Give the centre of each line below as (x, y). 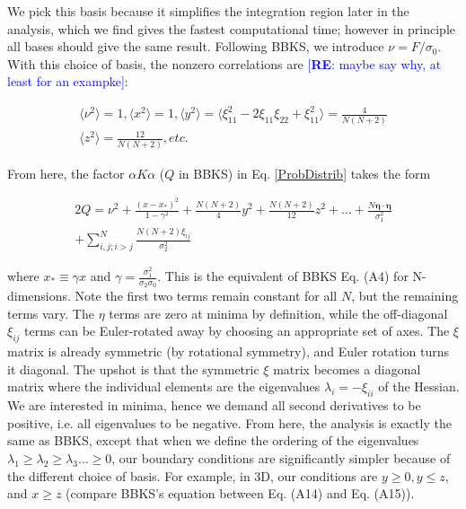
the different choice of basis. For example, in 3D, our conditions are (193, 475)
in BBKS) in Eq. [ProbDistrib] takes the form (304, 173)
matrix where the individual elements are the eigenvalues (164, 386)
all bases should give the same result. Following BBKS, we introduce (196, 46)
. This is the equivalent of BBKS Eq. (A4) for (283, 276)
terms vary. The (51, 313)
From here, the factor (66, 173)
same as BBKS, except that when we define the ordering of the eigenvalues (213, 440)
